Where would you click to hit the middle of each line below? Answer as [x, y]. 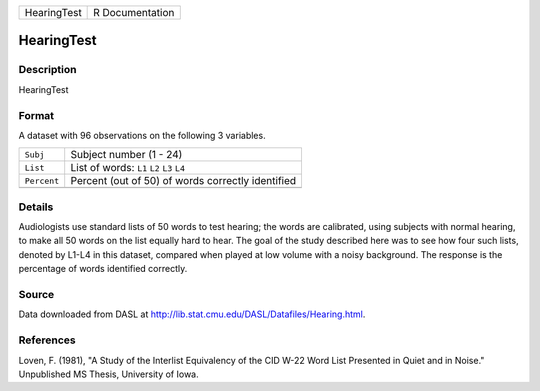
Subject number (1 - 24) [126, 155]
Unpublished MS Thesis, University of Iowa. [108, 374]
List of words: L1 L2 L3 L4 [127, 168]
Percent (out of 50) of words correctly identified [183, 181]
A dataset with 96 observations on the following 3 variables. [142, 135]
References [47, 340]
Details [36, 207]
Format [36, 115]
